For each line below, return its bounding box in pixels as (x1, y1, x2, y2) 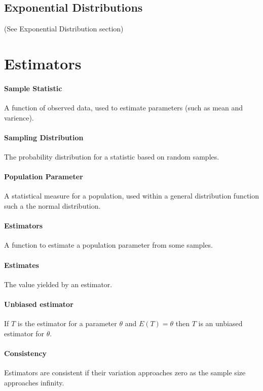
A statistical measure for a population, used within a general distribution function (4, 190, 259, 201)
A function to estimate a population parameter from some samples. (4, 240, 213, 250)
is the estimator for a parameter (17, 318, 117, 329)
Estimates (4, 259, 39, 270)
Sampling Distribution (4, 132, 84, 142)
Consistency (4, 347, 47, 358)
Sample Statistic (4, 83, 62, 93)
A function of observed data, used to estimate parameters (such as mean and (4, 102, 243, 112)
